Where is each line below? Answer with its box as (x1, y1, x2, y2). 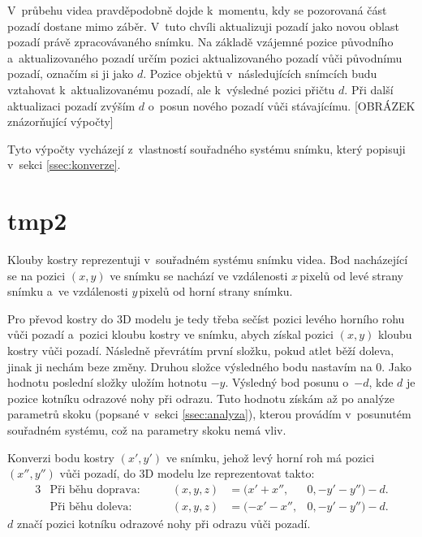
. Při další (344, 80, 394, 97)
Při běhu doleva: (50, 500, 132, 513)
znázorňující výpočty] (7, 113, 114, 130)
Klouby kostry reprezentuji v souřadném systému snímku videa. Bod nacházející (7, 251, 408, 268)
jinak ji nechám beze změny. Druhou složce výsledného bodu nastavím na (7, 357, 372, 375)
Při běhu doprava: (50, 483, 140, 496)
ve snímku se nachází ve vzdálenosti (110, 266, 288, 284)
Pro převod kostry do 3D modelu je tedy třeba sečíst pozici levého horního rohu (7, 310, 405, 327)
